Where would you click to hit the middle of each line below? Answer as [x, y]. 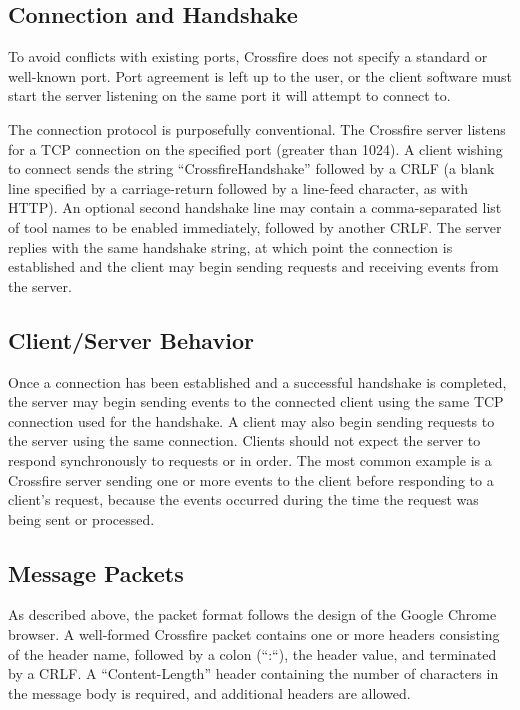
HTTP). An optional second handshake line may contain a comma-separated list [255, 207]
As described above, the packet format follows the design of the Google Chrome [252, 614]
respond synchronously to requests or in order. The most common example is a [250, 459]
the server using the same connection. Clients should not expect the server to [244, 440]
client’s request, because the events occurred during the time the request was [243, 499]
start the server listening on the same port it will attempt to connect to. [229, 95]
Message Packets [96, 572]
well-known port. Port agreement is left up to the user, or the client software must [260, 75]
